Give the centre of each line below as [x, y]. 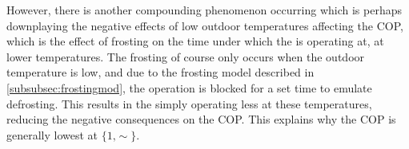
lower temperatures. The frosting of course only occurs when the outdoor [186, 56]
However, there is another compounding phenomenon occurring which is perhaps [204, 10]
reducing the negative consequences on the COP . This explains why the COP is [201, 119]
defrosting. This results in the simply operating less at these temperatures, [189, 103]
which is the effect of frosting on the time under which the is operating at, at [195, 41]
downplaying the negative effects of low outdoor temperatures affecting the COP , [205, 25]
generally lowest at [52, 134]
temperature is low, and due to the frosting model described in [160, 72]
